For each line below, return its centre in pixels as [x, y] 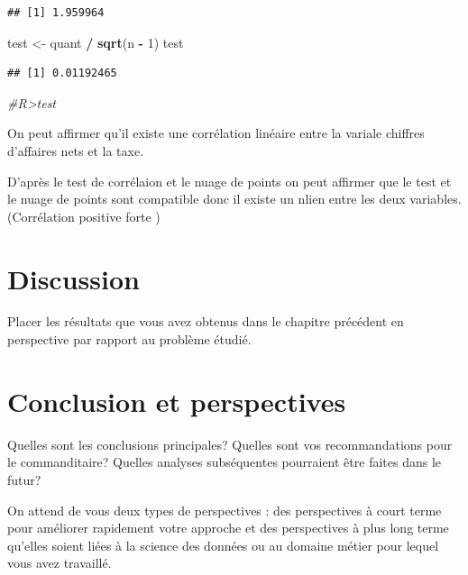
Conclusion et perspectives [177, 401]
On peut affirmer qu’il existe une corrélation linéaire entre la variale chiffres [216, 133]
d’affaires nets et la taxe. [76, 150]
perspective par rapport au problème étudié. [129, 339]
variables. [436, 199]
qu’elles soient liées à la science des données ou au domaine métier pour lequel [223, 545]
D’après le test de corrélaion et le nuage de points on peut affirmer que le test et [229, 181]
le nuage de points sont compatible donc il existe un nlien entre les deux [206, 199]
